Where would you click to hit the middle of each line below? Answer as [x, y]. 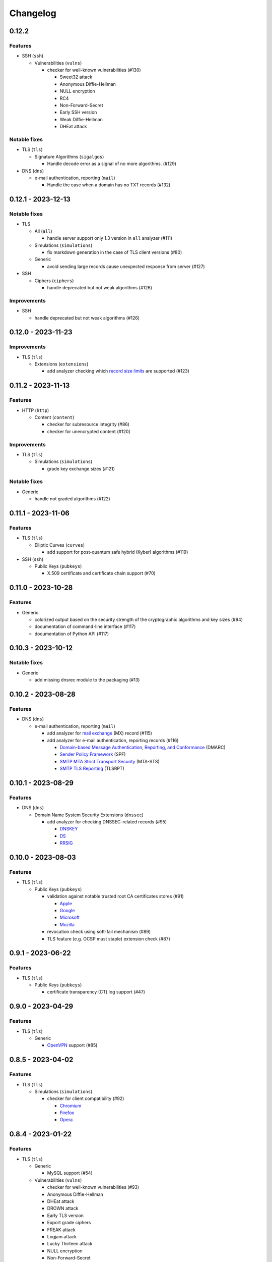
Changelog [33, 13]
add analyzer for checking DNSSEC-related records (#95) [107, 822]
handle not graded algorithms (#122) [72, 499]
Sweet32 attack [76, 77]
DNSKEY [69, 829]
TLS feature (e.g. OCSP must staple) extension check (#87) [109, 938]
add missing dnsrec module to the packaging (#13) [87, 680]
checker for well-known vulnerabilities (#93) [93, 1187]
